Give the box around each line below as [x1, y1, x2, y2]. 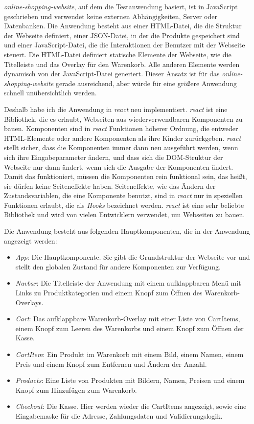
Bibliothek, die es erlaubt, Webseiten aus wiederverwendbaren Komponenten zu [4, 113, 243, 124]
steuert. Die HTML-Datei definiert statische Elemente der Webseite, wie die [4, 49, 231, 59]
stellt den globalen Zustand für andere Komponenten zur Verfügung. [15, 261, 221, 271]
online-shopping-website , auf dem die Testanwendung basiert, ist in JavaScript [4, 1, 238, 11]
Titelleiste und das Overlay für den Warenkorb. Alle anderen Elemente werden [4, 59, 240, 69]
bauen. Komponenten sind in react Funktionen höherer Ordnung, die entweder [4, 123, 238, 134]
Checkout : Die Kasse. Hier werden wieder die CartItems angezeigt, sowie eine [15, 401, 247, 411]
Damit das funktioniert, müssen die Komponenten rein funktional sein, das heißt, [4, 171, 247, 181]
